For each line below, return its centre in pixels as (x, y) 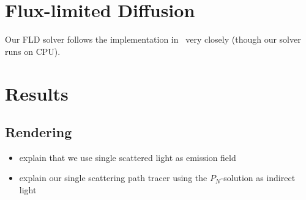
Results (37, 93)
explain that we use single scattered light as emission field (128, 157)
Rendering (39, 132)
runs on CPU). (33, 51)
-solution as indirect (258, 178)
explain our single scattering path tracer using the (113, 178)
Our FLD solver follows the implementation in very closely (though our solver (153, 39)
